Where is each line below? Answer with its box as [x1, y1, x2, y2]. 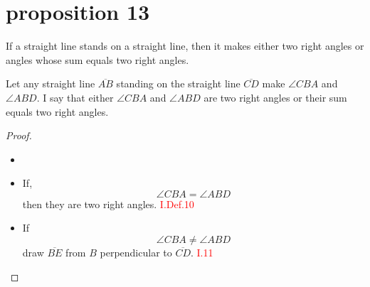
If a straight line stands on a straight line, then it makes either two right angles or [6, 38, 364, 53]
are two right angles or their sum [203, 90, 347, 104]
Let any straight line [6, 76, 95, 91]
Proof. [6, 128, 32, 143]
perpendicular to [100, 245, 172, 260]
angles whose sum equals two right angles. [6, 52, 189, 67]
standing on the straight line [116, 76, 240, 91]
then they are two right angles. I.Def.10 [22, 196, 194, 211]
